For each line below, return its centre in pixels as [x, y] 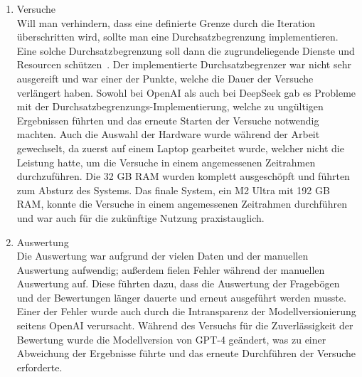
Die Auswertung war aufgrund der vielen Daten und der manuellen [163, 256]
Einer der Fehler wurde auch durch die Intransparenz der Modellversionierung [186, 311]
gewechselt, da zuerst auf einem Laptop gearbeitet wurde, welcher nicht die [180, 148]
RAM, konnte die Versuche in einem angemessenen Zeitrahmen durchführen [182, 204]
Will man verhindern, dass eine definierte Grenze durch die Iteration [166, 22]
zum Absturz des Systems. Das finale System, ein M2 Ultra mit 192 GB [173, 190]
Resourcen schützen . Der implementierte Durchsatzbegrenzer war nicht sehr [184, 64]
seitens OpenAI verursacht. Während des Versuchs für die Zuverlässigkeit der [185, 325]
